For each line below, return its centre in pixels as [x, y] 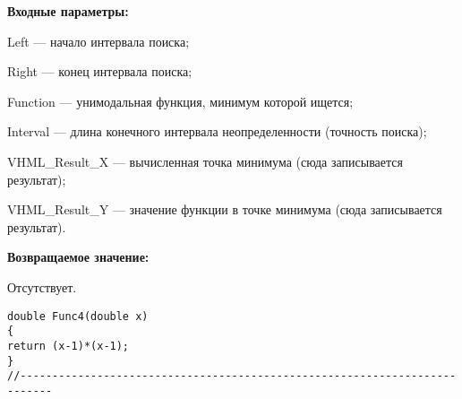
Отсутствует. [42, 286]
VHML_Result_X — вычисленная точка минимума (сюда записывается [205, 161]
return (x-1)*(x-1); [68, 346]
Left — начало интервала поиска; [98, 41]
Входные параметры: [68, 11]
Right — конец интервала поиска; [100, 71]
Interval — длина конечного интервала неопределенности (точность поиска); [217, 131]
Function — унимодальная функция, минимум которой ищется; [180, 101]
